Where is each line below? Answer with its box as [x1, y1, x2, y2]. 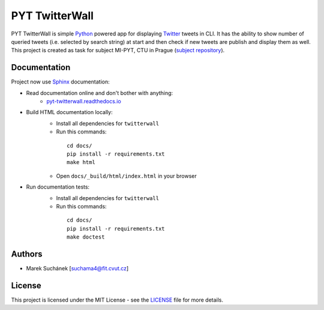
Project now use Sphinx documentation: [11, 78, 110, 85]
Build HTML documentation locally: [26, 109, 113, 116]
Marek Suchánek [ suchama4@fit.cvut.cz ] [26, 265, 129, 272]
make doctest [67, 234, 105, 240]
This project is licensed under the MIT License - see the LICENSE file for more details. [11, 296, 224, 303]
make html [67, 159, 95, 166]
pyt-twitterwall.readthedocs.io [46, 98, 121, 105]
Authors [11, 249, 43, 259]
